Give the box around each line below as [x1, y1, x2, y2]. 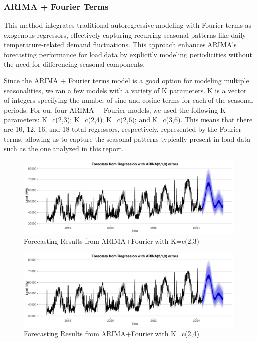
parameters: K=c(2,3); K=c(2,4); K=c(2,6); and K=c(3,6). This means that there [4, 114, 253, 124]
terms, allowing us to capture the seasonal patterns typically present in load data [4, 133, 251, 144]
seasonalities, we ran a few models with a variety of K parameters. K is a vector [4, 85, 247, 95]
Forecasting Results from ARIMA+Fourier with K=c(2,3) [24, 235, 199, 246]
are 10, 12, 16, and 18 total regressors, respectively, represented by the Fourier [4, 124, 242, 134]
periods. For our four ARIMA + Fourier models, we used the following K [4, 104, 226, 114]
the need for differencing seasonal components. [4, 58, 145, 69]
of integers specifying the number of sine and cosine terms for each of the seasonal [4, 95, 253, 105]
